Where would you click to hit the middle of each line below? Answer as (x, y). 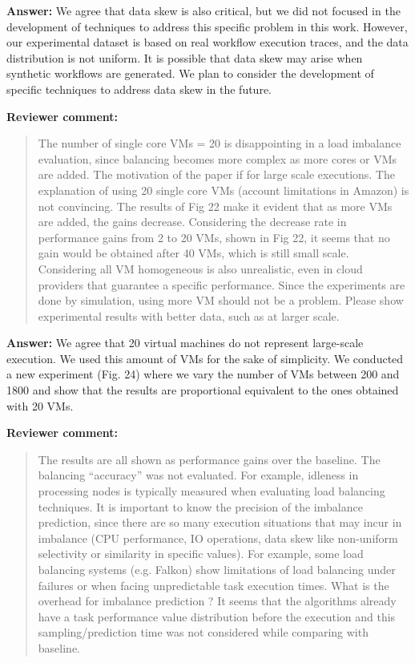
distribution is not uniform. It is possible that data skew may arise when (185, 57)
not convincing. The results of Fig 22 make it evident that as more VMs (215, 206)
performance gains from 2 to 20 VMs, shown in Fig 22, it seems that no (214, 237)
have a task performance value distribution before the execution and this (217, 616)
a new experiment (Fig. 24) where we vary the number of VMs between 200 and (203, 374)
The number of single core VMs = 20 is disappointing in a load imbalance (220, 143)
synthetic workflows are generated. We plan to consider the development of (190, 73)
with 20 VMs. (40, 405)
